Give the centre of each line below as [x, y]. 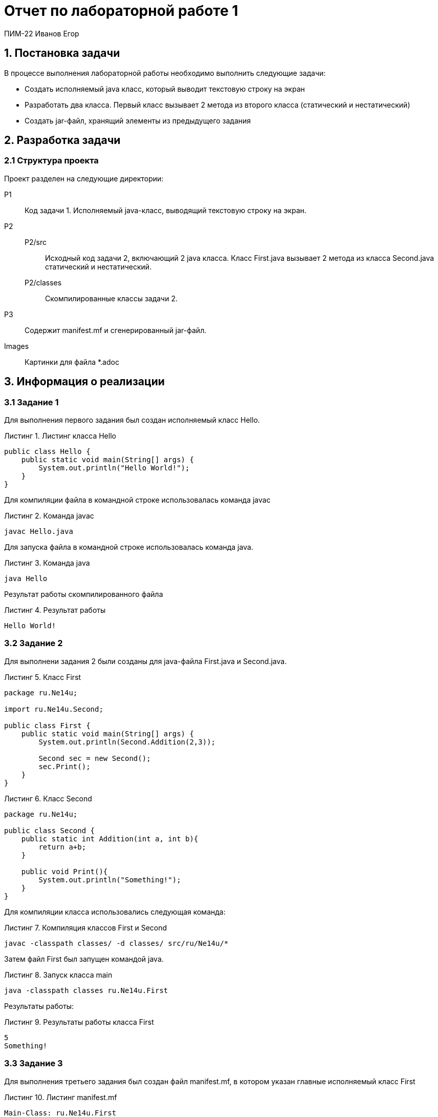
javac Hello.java [39, 532]
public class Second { [50, 830]
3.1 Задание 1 [31, 402]
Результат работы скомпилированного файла [84, 594]
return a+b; [62, 847]
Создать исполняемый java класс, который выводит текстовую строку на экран [165, 89]
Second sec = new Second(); [95, 758]
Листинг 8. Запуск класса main [58, 975]
